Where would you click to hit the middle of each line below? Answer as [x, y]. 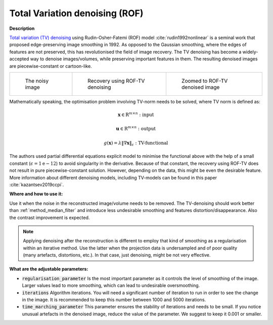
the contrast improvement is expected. [50, 218]
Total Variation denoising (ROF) [76, 13]
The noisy [37, 81]
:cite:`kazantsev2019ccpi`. [37, 185]
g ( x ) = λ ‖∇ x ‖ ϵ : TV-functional [136, 143]
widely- [250, 52]
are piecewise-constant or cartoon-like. [51, 66]
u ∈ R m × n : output [136, 128]
